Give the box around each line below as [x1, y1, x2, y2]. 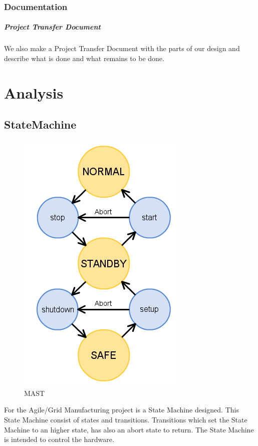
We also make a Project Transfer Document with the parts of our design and [4, 43, 240, 54]
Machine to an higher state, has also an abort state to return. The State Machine [4, 424, 254, 434]
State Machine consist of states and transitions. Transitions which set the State [4, 414, 247, 424]
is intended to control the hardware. [4, 434, 114, 444]
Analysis [4, 82, 64, 103]
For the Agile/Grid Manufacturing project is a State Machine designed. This [4, 404, 239, 415]
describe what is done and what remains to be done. [4, 53, 164, 63]
